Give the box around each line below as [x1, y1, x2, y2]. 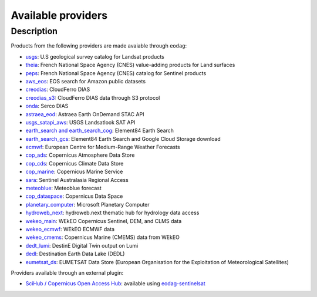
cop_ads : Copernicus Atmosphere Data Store [25, 151, 135, 158]
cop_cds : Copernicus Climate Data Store [25, 160, 124, 167]
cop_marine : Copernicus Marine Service [25, 168, 123, 176]
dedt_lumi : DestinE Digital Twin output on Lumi [25, 242, 139, 249]
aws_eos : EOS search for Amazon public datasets [25, 77, 146, 85]
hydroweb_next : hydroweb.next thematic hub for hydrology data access [25, 209, 200, 217]
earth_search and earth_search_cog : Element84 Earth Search [25, 127, 174, 134]
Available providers [11, 9, 108, 22]
